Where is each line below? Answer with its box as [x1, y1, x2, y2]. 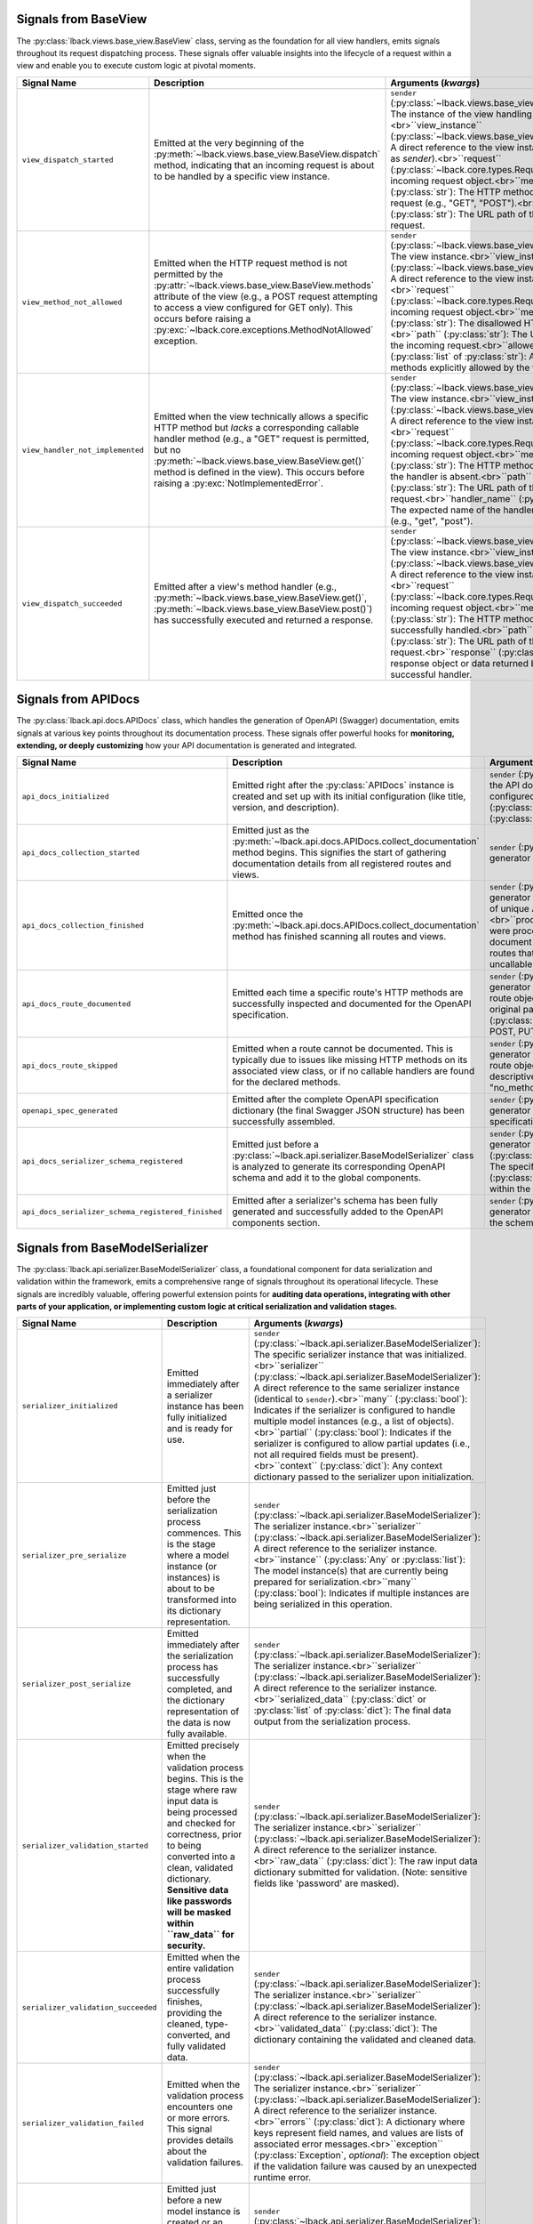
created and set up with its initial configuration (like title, [232, 790, 466, 802]
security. [166, 1939, 206, 1952]
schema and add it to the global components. [232, 1172, 422, 1184]
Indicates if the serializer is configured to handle [253, 1404, 456, 1416]
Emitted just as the [232, 824, 310, 836]
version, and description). [232, 802, 339, 814]
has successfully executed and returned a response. [154, 614, 373, 626]
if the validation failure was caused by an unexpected [253, 2160, 477, 2172]
